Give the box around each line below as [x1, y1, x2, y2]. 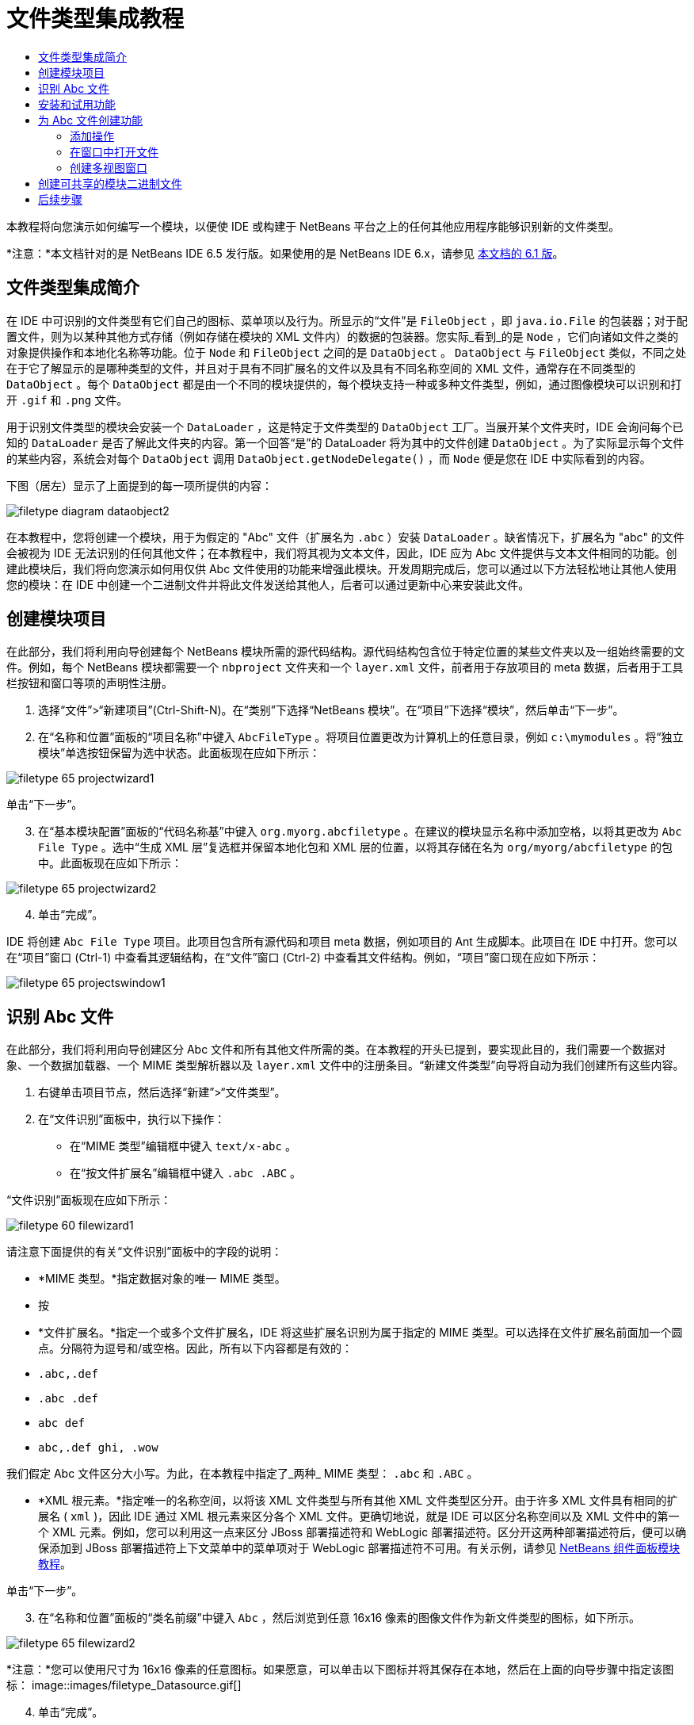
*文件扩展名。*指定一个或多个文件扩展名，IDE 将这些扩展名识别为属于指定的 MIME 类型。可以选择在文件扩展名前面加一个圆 [38, 1325, 683, 1340]
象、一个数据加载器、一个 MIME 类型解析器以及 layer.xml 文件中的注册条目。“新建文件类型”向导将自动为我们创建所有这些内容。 [6, 1058, 684, 1073]
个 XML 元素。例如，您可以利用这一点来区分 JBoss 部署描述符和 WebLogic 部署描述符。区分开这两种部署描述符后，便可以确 [38, 1525, 687, 1539]
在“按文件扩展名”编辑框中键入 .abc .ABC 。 [70, 1166, 302, 1180]
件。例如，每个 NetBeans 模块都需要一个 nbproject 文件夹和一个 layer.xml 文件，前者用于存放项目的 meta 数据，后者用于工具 [6, 660, 684, 675]
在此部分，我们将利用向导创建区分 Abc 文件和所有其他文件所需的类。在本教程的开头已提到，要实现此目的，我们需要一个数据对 [6, 1042, 666, 1057]
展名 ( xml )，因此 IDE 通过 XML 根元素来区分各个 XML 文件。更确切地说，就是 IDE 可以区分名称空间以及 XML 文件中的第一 [38, 1509, 680, 1524]
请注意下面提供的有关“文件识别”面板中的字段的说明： [6, 1245, 283, 1259]
